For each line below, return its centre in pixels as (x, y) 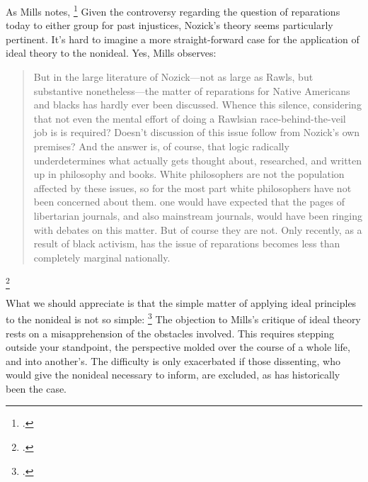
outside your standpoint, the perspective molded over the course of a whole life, (178, 347)
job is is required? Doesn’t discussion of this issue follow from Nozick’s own (197, 132)
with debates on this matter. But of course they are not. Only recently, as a (198, 229)
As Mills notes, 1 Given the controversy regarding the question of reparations (173, 10)
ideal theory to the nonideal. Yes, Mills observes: (111, 53)
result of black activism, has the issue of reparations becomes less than (187, 243)
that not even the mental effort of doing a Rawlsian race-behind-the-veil (190, 118)
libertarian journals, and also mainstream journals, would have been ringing (198, 215)
